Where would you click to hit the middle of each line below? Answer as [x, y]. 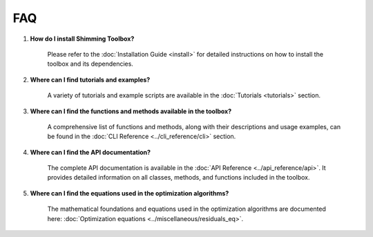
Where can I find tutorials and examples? [90, 79]
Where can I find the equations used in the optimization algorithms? [130, 193]
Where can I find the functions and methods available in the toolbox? [131, 111]
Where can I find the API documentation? [90, 152]
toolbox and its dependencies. [90, 64]
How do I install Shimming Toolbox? [82, 39]
